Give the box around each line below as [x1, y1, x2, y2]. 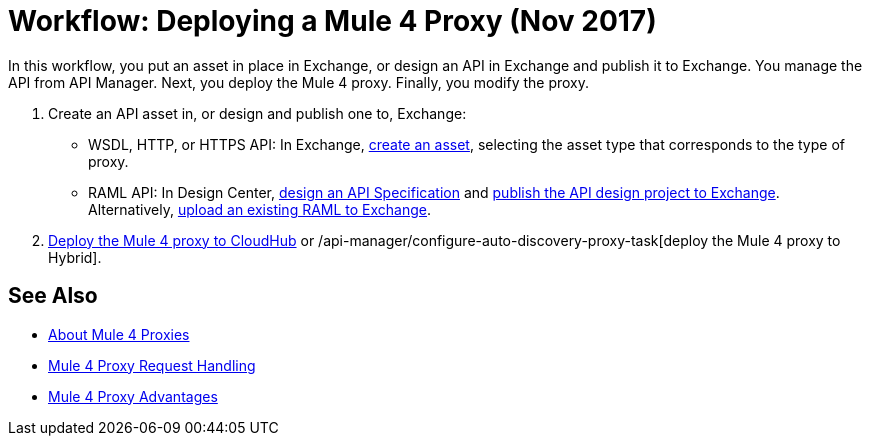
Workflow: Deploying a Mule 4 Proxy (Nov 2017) [8, 4, 657, 38]
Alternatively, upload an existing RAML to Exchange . [88, 200, 432, 218]
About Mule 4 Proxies [48, 325, 190, 343]
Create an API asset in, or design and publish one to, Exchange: [48, 104, 467, 122]
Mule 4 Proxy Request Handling [48, 356, 256, 374]
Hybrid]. [48, 248, 102, 266]
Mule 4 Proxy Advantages [48, 387, 218, 405]
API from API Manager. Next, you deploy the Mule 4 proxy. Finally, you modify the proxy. [8, 73, 590, 91]
